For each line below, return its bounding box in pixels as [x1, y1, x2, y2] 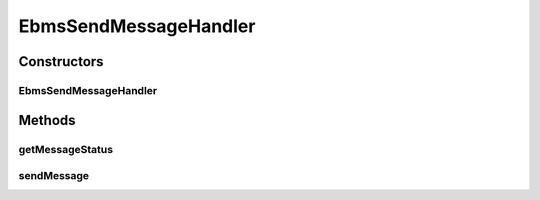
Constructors [18, 53, 104, 70]
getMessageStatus [18, 142, 114, 156]
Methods [18, 111, 76, 129]
